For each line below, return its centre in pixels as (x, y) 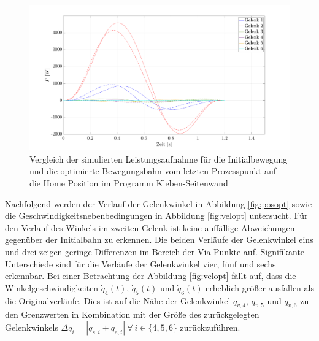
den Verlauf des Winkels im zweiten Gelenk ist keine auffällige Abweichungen (150, 227)
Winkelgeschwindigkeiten (52, 287)
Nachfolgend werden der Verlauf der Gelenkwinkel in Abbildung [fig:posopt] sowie (159, 203)
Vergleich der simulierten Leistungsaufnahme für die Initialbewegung (159, 159)
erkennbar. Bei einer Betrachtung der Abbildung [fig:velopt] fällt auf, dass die (151, 276)
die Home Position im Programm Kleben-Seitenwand (129, 183)
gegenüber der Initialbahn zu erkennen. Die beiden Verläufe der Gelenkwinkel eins (159, 239)
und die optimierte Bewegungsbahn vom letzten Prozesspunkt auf (153, 171)
